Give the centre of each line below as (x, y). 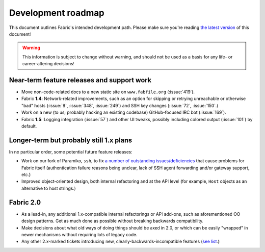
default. (29, 126)
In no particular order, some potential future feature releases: (71, 151)
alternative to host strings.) (49, 188)
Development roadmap (57, 13)
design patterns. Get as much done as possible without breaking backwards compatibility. (112, 221)
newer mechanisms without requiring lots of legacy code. (79, 234)
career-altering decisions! (48, 64)
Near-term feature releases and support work (80, 80)
